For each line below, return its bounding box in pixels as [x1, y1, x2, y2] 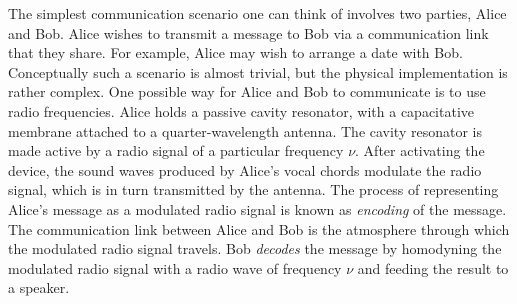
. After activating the [355, 140, 485, 161]
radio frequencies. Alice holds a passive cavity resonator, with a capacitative [8, 100, 475, 121]
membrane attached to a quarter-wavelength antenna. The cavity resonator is [8, 120, 482, 141]
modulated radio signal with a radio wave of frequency [8, 257, 342, 278]
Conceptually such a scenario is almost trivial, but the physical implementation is [8, 61, 508, 82]
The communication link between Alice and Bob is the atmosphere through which [8, 218, 510, 239]
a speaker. [8, 277, 70, 298]
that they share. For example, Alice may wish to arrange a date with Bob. [8, 42, 463, 63]
